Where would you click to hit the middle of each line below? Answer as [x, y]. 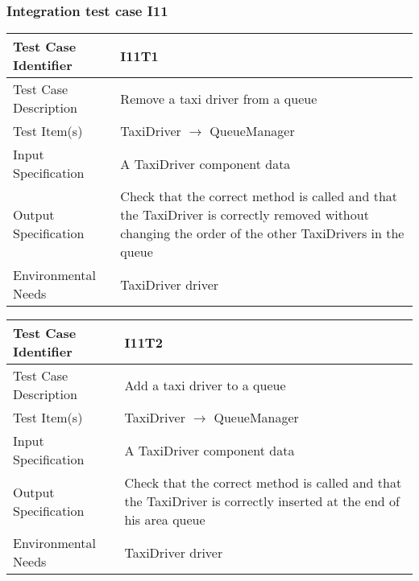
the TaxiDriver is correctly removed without [245, 215]
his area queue [165, 520]
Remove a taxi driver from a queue [219, 98]
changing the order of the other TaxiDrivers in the [262, 233]
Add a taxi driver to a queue [205, 385]
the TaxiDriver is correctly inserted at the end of [262, 501]
